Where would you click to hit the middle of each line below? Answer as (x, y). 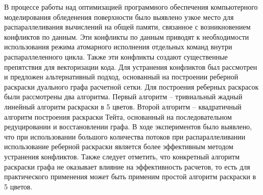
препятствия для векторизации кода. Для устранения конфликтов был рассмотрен (131, 66)
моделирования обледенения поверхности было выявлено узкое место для (119, 17)
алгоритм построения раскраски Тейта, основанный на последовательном (118, 116)
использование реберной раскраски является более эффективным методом (119, 146)
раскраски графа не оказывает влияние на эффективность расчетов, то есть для (127, 166)
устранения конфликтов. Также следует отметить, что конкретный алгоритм (122, 156)
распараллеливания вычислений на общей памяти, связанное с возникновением (127, 27)
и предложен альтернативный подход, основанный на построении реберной (121, 77)
